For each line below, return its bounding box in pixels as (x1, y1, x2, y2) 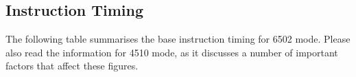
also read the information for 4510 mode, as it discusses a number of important (5, 45, 338, 59)
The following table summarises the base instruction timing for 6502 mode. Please (5, 32, 351, 46)
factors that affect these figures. (5, 58, 139, 73)
